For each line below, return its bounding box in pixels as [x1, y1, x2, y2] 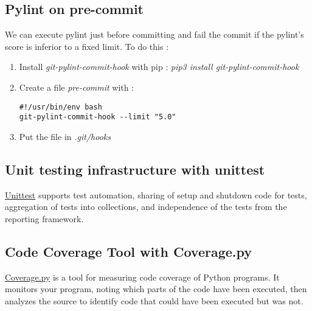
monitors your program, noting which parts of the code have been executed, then [5, 282, 307, 295]
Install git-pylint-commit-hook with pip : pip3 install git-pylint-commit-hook [19, 60, 299, 73]
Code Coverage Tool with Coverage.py [5, 242, 252, 260]
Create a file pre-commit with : [19, 80, 134, 93]
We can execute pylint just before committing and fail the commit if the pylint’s [5, 28, 304, 41]
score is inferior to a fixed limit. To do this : [5, 40, 169, 52]
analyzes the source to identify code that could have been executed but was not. [5, 294, 303, 307]
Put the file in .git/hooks [19, 130, 111, 142]
